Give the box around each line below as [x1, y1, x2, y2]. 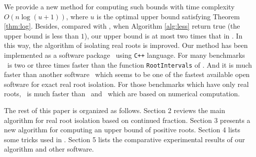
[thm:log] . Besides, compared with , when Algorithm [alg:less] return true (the [4, 21, 240, 31]
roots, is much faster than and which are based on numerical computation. [4, 88, 240, 99]
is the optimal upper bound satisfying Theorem [96, 11, 240, 21]
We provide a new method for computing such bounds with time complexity [4, 1, 235, 11]
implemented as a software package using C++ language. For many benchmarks [4, 49, 245, 60]
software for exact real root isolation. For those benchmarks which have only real [4, 78, 249, 89]
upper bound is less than [4, 30, 79, 40]
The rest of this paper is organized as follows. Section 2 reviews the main [4, 105, 225, 116]
